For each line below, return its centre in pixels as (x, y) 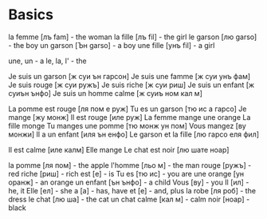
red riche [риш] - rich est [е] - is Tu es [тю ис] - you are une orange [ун (126, 173)
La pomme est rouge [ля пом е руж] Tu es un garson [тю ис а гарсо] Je (128, 109)
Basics (31, 15)
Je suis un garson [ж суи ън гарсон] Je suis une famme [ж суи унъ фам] (130, 76)
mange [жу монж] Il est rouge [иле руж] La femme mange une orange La (130, 117)
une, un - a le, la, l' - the (48, 61)
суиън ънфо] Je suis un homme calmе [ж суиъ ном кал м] (106, 93)
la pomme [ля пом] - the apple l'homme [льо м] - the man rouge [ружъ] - (130, 165)
